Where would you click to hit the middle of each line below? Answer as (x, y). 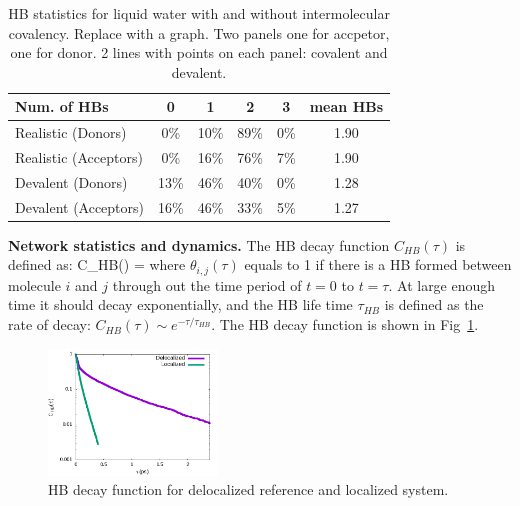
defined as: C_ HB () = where (97, 264)
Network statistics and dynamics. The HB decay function (199, 244)
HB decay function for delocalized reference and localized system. (248, 489)
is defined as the (434, 304)
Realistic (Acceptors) (79, 157)
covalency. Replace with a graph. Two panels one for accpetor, (199, 32)
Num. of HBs (62, 106)
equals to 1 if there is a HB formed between (378, 264)
